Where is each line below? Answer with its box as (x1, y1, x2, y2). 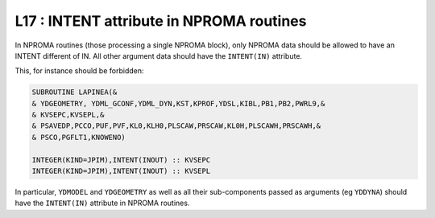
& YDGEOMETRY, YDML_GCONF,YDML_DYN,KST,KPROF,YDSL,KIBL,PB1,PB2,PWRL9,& (31, 99, 325, 108)
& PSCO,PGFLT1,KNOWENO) (31, 133, 126, 142)
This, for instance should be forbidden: (14, 66, 144, 76)
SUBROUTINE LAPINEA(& (31, 88, 118, 97)
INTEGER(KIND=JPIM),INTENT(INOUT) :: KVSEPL (31, 167, 211, 176)
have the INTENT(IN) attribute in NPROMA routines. (14, 198, 190, 208)
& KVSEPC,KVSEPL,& (31, 110, 105, 120)
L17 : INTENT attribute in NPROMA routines (14, 12, 307, 30)
